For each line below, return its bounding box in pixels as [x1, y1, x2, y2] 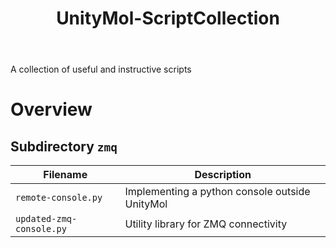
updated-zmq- [15, 213, 78, 225]
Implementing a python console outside [124, 185, 311, 199]
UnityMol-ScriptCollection [56, 7, 280, 30]
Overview [10, 98, 93, 121]
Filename [43, 168, 88, 182]
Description [194, 168, 252, 182]
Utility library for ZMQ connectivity [124, 217, 288, 231]
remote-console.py [15, 192, 103, 204]
